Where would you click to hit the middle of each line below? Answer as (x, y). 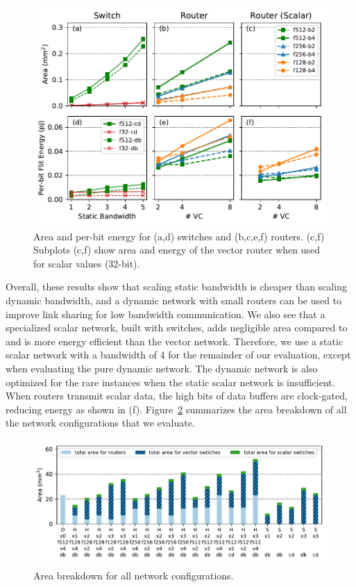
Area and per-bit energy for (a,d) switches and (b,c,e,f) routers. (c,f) (179, 236)
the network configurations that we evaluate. (100, 423)
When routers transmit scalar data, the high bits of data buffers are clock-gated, (177, 396)
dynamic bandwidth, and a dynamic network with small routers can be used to (174, 300)
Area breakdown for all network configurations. (134, 575)
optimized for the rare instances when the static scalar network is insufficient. (170, 382)
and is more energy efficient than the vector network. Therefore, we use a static (175, 341)
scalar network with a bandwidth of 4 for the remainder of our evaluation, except (178, 355)
